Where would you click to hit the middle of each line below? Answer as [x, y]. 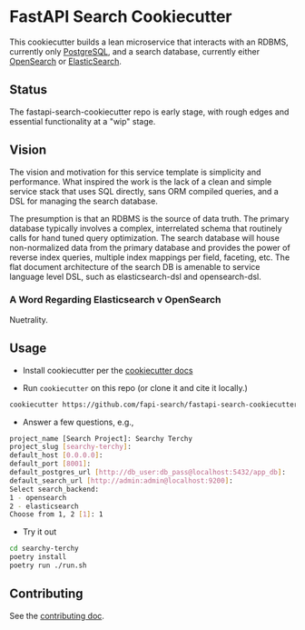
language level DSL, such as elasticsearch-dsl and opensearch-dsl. [135, 276]
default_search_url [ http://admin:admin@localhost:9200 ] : [121, 480]
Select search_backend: [54, 489]
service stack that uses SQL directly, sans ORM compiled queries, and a [144, 191]
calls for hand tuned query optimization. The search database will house [144, 237]
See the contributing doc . [57, 615]
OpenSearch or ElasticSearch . [66, 61]
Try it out [39, 532]
